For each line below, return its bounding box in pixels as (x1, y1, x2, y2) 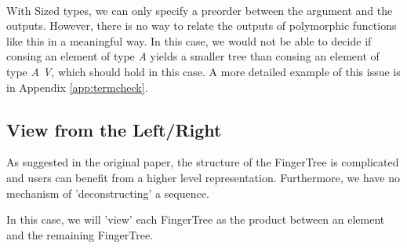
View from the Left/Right (6, 117, 222, 141)
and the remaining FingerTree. (6, 226, 153, 243)
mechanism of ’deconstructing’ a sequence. (6, 184, 209, 201)
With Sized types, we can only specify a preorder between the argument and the (6, 2, 393, 18)
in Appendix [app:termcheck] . (6, 78, 148, 95)
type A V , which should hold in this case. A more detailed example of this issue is (6, 63, 401, 79)
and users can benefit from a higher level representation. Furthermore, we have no (6, 169, 401, 185)
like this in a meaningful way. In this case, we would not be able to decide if (6, 32, 372, 49)
